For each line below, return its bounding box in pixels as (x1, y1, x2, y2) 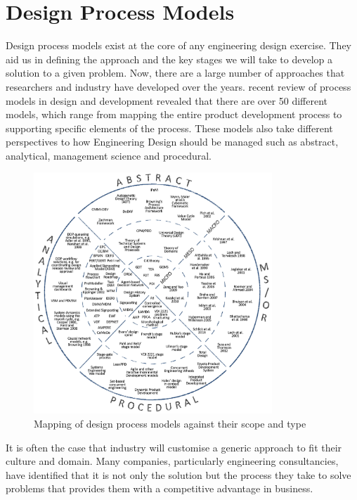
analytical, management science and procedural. (6, 148, 212, 162)
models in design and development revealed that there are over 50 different (6, 93, 328, 108)
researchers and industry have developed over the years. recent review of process (6, 79, 351, 94)
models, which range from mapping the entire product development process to (6, 107, 342, 122)
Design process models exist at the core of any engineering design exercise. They (6, 38, 351, 53)
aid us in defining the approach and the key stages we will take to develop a (6, 51, 332, 66)
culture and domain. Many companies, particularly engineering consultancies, (6, 454, 339, 468)
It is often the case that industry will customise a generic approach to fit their (6, 440, 342, 454)
